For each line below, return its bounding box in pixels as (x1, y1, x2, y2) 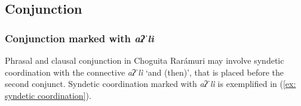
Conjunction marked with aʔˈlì (5, 30, 154, 45)
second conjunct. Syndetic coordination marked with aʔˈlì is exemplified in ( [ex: (5, 77, 296, 90)
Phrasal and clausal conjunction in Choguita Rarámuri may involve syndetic (5, 54, 284, 66)
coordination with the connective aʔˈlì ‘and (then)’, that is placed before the (5, 66, 284, 78)
